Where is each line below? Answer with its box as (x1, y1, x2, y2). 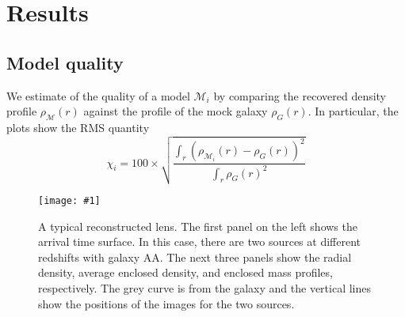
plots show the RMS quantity (6, 119, 150, 135)
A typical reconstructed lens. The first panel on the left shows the (38, 217, 357, 234)
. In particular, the (308, 103, 399, 119)
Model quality (6, 50, 124, 74)
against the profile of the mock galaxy (83, 103, 268, 119)
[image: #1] (38, 194, 101, 206)
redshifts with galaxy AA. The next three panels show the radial (38, 248, 352, 265)
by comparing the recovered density (213, 87, 387, 104)
